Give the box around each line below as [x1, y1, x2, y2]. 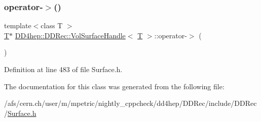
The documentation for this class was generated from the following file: [4, 81, 225, 91]
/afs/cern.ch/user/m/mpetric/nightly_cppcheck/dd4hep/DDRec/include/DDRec [4, 98, 257, 108]
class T [41, 20, 63, 31]
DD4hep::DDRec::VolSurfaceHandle [15, 30, 126, 40]
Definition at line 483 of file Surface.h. [4, 64, 123, 74]
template [4, 20, 31, 31]
